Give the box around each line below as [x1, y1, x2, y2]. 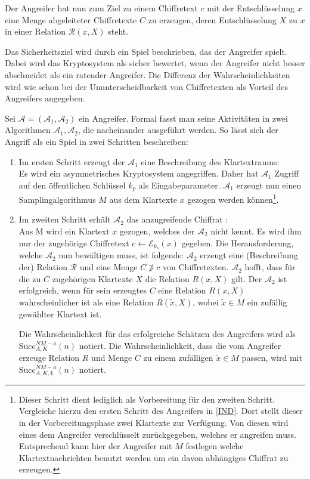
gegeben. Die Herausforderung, [181, 236, 294, 249]
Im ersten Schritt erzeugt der [18, 155, 125, 168]
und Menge [91, 351, 132, 364]
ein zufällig [247, 295, 287, 308]
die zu [18, 272, 41, 285]
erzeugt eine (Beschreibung [200, 249, 298, 261]
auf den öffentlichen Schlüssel [18, 178, 126, 191]
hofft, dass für [244, 261, 296, 273]
